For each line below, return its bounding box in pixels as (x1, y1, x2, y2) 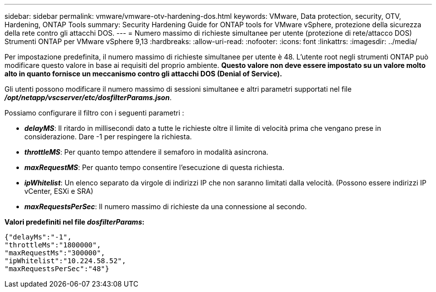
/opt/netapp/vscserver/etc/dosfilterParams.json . (4, 93, 172, 102)
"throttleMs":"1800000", (4, 241, 101, 249)
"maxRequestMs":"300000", (4, 249, 105, 257)
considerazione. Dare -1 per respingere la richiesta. (24, 132, 192, 141)
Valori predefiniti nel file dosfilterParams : (4, 218, 145, 226)
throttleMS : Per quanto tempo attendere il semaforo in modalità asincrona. (24, 148, 268, 156)
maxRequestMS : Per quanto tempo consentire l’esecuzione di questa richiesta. (24, 163, 284, 172)
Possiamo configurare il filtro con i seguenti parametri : (4, 109, 184, 117)
